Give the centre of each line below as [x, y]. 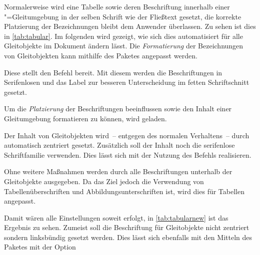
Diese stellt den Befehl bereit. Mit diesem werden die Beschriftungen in [113, 72]
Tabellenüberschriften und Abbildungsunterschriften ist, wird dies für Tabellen [124, 191]
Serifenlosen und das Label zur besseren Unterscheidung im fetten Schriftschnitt [127, 82]
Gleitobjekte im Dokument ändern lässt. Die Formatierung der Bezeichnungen [124, 46]
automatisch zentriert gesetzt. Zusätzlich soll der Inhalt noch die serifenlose [119, 145]
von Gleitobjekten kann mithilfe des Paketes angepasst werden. [101, 55]
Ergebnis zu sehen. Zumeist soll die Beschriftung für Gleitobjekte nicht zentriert [127, 227]
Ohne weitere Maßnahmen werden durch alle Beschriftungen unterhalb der [118, 171]
